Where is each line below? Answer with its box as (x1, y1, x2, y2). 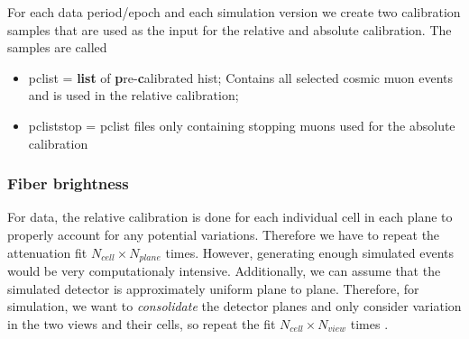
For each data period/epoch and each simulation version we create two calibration (7, 3, 461, 21)
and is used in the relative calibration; (28, 86, 239, 105)
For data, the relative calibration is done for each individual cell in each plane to (7, 207, 453, 226)
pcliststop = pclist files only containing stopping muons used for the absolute (28, 115, 455, 134)
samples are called (7, 38, 107, 57)
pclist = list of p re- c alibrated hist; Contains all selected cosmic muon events (28, 68, 454, 87)
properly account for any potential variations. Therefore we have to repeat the (7, 224, 440, 243)
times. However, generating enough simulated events (165, 243, 454, 261)
